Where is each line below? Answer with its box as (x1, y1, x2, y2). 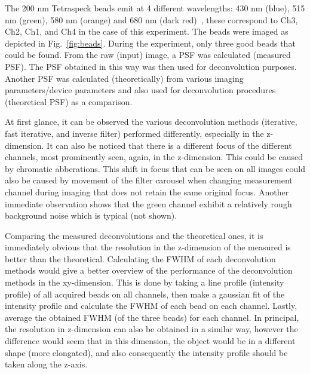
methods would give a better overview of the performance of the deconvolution (5, 264, 293, 277)
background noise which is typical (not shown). (5, 209, 177, 222)
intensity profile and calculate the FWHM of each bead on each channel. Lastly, (5, 299, 297, 312)
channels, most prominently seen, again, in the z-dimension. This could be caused (5, 151, 303, 163)
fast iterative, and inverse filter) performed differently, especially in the (5, 127, 264, 139)
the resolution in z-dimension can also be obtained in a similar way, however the (5, 323, 298, 335)
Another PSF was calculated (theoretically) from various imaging (5, 72, 244, 84)
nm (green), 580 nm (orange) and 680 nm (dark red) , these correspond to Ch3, (5, 13, 298, 26)
